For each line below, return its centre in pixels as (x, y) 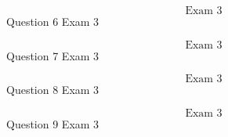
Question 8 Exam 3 (53, 90)
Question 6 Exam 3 (53, 21)
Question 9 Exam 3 (53, 123)
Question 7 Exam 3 (53, 55)
